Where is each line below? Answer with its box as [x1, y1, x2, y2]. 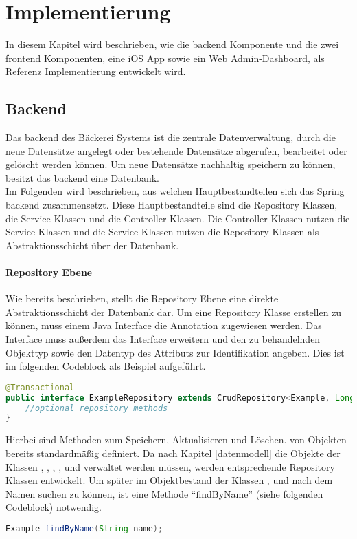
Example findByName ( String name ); [5, 523, 163, 533]
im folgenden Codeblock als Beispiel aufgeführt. [5, 359, 206, 373]
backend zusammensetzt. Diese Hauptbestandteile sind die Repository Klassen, [5, 198, 338, 212]
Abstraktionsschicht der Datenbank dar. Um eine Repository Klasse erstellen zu [5, 304, 342, 319]
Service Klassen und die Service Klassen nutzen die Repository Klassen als [5, 224, 319, 239]
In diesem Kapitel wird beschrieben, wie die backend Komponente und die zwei [5, 37, 339, 52]
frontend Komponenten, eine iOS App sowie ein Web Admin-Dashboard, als [5, 50, 325, 65]
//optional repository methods [25, 403, 168, 413]
